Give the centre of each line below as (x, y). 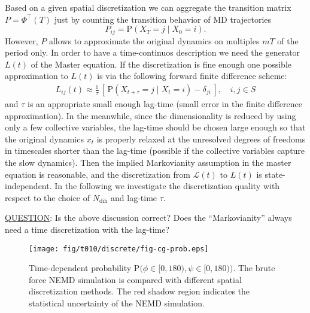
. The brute (254, 268)
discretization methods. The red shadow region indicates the (139, 291)
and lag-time (134, 197)
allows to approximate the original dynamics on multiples (154, 40)
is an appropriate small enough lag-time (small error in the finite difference (165, 104)
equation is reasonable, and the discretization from (98, 174)
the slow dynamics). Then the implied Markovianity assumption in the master (148, 162)
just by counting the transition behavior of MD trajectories (163, 19)
